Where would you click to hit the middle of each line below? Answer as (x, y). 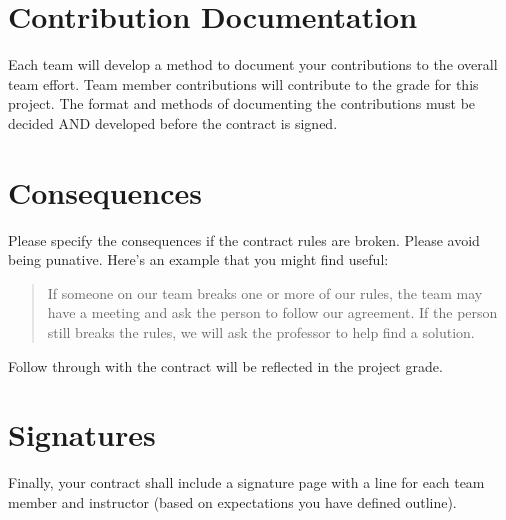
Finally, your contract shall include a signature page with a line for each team (246, 482)
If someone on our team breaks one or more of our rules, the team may (265, 292)
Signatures (82, 434)
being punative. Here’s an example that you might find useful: (198, 259)
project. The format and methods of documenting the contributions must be (242, 103)
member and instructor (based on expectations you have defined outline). (232, 501)
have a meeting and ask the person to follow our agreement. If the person (272, 312)
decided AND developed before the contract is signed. (173, 122)
